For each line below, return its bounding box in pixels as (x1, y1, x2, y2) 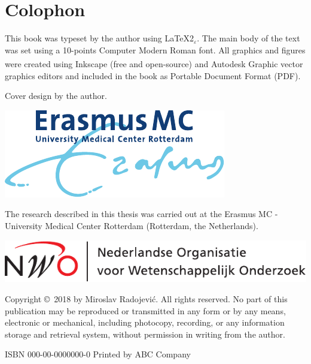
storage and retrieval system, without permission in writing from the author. (5, 327, 285, 340)
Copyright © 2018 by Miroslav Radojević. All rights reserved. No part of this (5, 292, 288, 305)
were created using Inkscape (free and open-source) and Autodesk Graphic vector (5, 57, 303, 70)
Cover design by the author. (5, 89, 107, 102)
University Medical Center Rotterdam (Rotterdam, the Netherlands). (5, 219, 258, 231)
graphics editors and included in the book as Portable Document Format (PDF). (5, 69, 301, 82)
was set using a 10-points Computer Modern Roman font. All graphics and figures (5, 43, 306, 56)
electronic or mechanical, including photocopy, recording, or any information (5, 316, 285, 329)
